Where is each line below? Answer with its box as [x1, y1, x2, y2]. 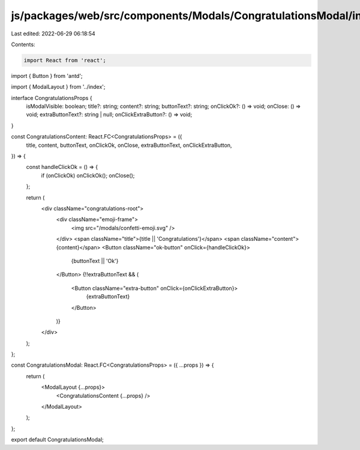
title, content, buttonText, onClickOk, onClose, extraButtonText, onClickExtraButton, [26, 141, 232, 149]
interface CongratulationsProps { [11, 94, 92, 101]
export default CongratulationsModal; [11, 436, 104, 443]
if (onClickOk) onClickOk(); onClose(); [41, 171, 135, 179]
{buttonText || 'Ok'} [71, 257, 119, 264]
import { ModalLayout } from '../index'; [11, 83, 106, 90]
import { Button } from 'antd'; [11, 72, 83, 79]
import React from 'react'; [23, 57, 106, 64]
